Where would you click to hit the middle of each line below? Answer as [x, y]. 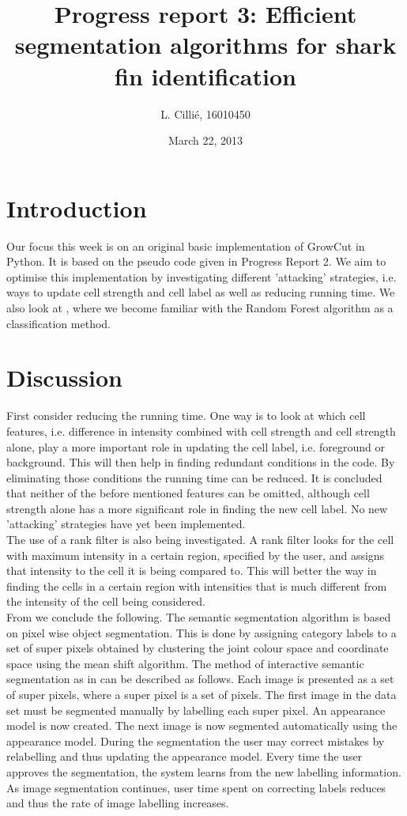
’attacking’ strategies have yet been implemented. [126, 524]
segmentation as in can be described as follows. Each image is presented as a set [200, 679]
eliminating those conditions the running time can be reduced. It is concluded [194, 477]
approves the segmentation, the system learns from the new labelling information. [204, 771]
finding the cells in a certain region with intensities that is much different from [197, 586]
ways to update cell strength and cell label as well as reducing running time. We [201, 292]
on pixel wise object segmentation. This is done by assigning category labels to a [202, 632]
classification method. [58, 323]
